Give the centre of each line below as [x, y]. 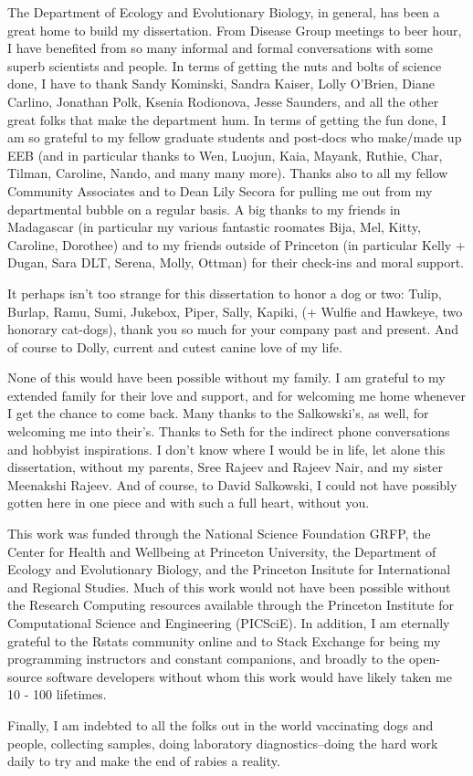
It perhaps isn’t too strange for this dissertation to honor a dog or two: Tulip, [225, 293]
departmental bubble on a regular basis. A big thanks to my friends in [204, 209]
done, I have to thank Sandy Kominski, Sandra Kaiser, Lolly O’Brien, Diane [221, 84]
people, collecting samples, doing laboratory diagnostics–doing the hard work [223, 743]
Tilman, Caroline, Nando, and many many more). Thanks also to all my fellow [228, 173]
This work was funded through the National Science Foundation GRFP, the [219, 534]
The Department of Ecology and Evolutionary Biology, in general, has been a [224, 12]
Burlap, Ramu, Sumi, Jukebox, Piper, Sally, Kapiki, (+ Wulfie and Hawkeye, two [235, 311]
